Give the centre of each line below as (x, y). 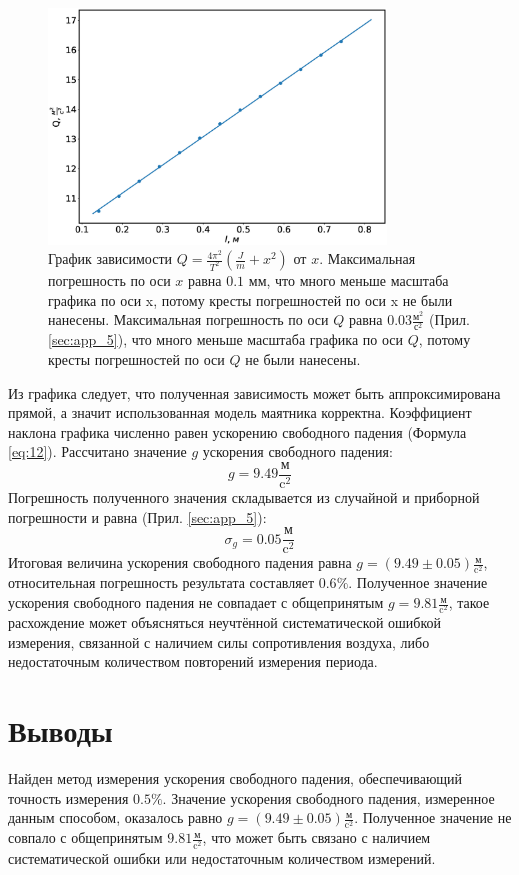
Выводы (60, 730)
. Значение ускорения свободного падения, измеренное (328, 797)
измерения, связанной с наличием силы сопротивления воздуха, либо (219, 641)
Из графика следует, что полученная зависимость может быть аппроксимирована (254, 392)
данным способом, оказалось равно (115, 817)
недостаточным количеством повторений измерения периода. (193, 661)
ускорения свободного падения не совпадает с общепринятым (196, 602)
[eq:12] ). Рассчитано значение (97, 451)
